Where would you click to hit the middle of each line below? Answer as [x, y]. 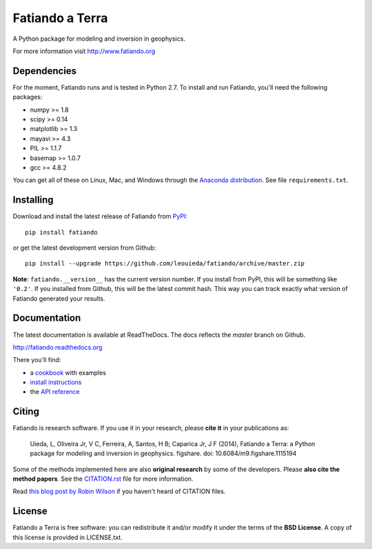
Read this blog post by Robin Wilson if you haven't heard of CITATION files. [119, 491]
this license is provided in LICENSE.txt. [68, 537]
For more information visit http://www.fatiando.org [84, 51]
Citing [26, 411]
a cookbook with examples [68, 372]
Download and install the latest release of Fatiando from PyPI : [100, 217]
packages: [28, 97]
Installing [33, 200]
